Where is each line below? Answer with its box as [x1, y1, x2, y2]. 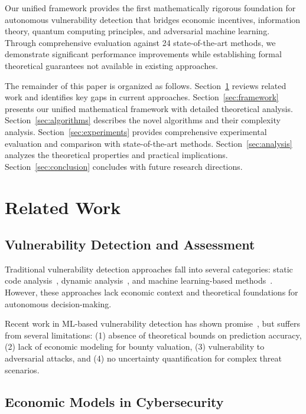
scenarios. [5, 363, 40, 376]
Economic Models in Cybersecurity [5, 392, 224, 410]
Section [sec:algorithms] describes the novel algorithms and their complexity [5, 114, 281, 126]
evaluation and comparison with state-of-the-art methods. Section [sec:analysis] [5, 137, 292, 149]
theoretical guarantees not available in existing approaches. [5, 59, 218, 71]
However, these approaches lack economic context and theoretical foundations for [5, 286, 298, 298]
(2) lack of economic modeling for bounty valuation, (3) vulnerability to [5, 340, 265, 353]
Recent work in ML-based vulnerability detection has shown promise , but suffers [5, 317, 300, 330]
